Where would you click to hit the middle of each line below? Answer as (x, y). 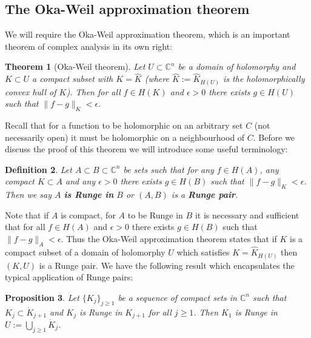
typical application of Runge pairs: (69, 277)
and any (81, 181)
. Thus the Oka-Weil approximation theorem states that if (169, 239)
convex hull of (31, 91)
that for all (25, 227)
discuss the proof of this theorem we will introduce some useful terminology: (146, 149)
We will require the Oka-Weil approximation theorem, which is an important (148, 34)
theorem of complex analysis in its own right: (89, 46)
